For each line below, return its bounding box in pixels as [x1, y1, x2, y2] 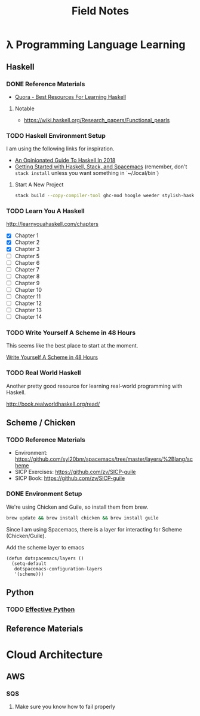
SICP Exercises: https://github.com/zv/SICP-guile [14, 469, 136, 476]
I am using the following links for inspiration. [6, 145, 115, 152]
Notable [14, 105, 35, 112]
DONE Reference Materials [6, 80, 85, 88]
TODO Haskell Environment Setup [6, 131, 106, 140]
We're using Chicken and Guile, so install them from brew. [6, 503, 149, 510]
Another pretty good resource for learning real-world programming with [6, 382, 183, 389]
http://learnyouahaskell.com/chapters [6, 220, 99, 228]
